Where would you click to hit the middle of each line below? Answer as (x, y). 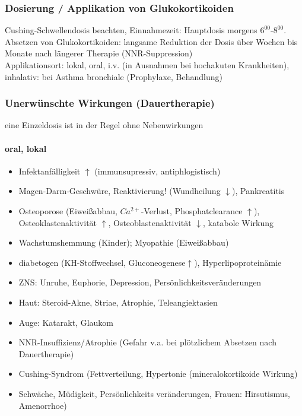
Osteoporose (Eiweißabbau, (68, 210)
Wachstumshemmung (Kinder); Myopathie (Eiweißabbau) (124, 242)
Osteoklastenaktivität (58, 222)
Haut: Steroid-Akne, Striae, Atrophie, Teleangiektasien (118, 302)
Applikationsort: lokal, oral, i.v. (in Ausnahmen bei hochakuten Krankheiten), (147, 65)
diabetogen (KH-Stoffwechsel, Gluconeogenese (102, 262)
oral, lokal (26, 148)
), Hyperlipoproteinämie (238, 262)
